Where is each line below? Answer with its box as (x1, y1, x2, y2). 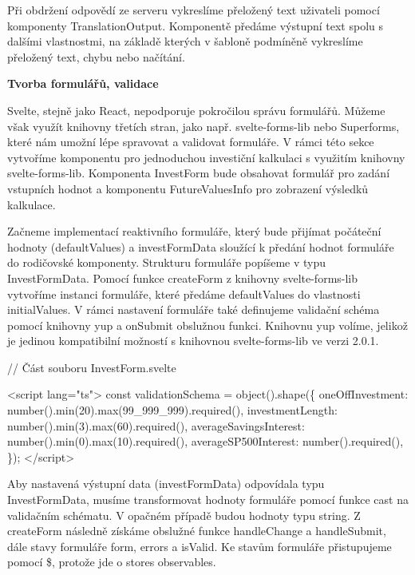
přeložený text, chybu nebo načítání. (7, 48, 185, 65)
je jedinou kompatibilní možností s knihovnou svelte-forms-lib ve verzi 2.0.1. (7, 332, 379, 349)
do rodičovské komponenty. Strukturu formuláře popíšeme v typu (7, 254, 326, 271)
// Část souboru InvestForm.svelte (7, 359, 176, 375)
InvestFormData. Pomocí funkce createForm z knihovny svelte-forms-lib (7, 269, 358, 286)
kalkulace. (7, 196, 56, 212)
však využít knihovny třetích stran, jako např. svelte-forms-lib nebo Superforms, (7, 117, 400, 134)
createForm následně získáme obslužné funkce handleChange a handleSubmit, (7, 522, 386, 539)
